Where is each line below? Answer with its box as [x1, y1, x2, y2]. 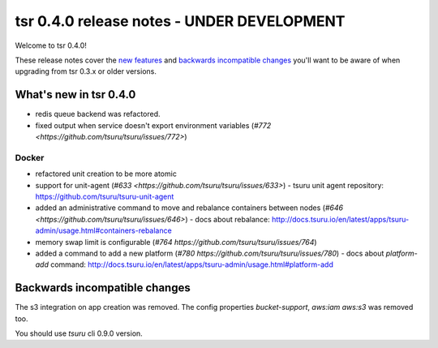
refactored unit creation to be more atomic [35, 169, 178, 178]
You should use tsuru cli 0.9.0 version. [15, 329, 144, 338]
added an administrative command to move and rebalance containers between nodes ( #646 [35, 203, 344, 213]
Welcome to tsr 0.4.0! [15, 41, 87, 50]
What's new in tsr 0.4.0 [15, 88, 136, 101]
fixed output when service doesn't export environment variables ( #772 [35, 120, 272, 130]
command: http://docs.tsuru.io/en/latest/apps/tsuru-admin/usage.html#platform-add [49, 260, 334, 269]
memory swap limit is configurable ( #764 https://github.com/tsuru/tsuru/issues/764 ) [35, 237, 317, 247]
